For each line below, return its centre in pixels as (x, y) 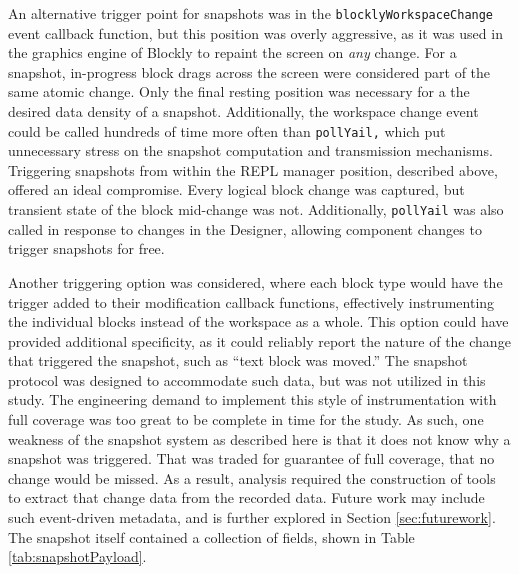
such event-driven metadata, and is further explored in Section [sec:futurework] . (252, 517)
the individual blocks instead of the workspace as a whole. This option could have (258, 321)
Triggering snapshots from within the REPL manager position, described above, (253, 169)
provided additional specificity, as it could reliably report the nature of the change (259, 340)
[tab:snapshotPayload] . (77, 556)
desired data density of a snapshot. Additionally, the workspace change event (243, 111)
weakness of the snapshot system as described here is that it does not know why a (259, 438)
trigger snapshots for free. (86, 248)
